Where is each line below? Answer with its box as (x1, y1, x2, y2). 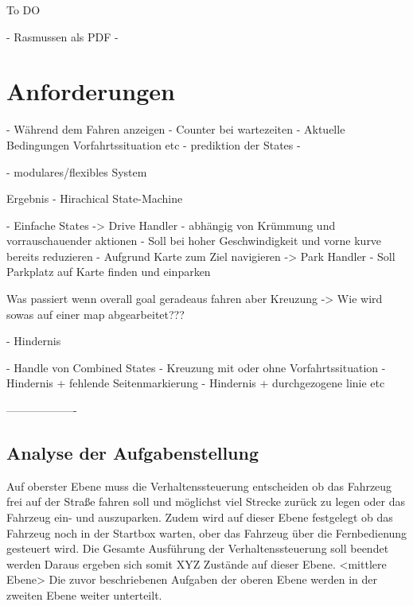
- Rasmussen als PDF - (6, 28, 119, 45)
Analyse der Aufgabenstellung (6, 441, 259, 465)
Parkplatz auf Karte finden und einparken (6, 263, 211, 280)
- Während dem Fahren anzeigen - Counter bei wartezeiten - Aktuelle (6, 121, 345, 138)
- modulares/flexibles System (6, 163, 147, 180)
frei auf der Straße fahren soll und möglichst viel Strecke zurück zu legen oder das (6, 493, 406, 510)
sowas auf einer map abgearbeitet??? (6, 305, 185, 322)
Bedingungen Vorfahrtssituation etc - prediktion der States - (6, 136, 301, 153)
